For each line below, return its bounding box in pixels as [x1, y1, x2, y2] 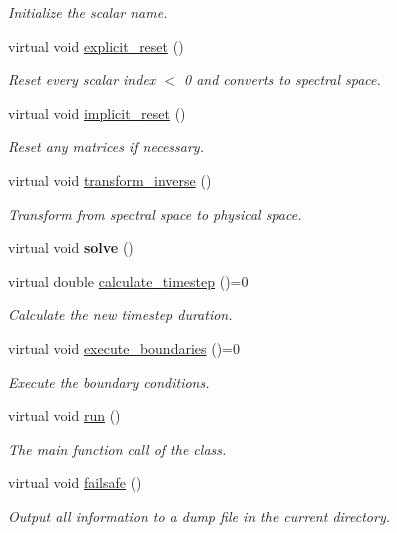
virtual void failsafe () [8, 472, 142, 493]
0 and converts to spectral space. [184, 69, 381, 90]
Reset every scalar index [8, 69, 156, 90]
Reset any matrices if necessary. [8, 136, 204, 157]
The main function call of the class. [8, 438, 227, 459]
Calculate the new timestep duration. [8, 304, 233, 325]
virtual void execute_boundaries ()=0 [8, 337, 240, 358]
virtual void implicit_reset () [8, 102, 186, 123]
